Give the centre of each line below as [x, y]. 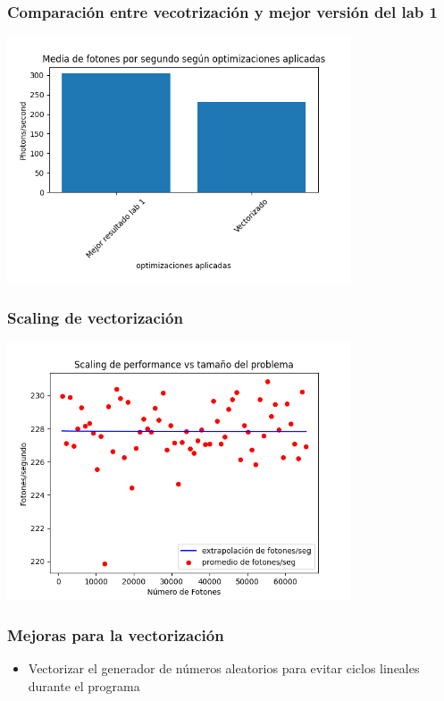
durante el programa [84, 685]
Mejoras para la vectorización [116, 634]
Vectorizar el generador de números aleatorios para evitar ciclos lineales [224, 667]
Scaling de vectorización [95, 318]
